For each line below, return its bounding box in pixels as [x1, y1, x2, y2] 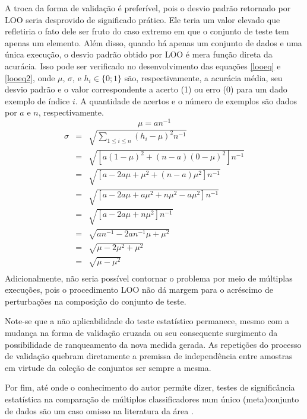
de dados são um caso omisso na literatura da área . [5, 404, 194, 417]
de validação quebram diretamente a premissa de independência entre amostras [5, 350, 293, 362]
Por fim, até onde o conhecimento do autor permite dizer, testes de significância [5, 381, 295, 394]
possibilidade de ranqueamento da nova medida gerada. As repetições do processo [5, 338, 302, 350]
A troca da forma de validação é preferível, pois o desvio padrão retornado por [5, 2, 291, 14]
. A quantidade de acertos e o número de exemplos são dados [75, 94, 297, 107]
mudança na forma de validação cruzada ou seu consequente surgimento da [5, 327, 278, 339]
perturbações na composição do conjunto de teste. [5, 295, 186, 307]
